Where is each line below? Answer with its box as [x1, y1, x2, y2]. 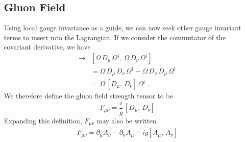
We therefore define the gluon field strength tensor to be [4, 91, 173, 101]
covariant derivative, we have [4, 42, 91, 52]
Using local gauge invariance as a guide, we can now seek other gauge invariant [4, 23, 242, 33]
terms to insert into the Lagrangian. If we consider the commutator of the [4, 32, 226, 42]
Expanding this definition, [4, 115, 82, 125]
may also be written [97, 115, 157, 125]
